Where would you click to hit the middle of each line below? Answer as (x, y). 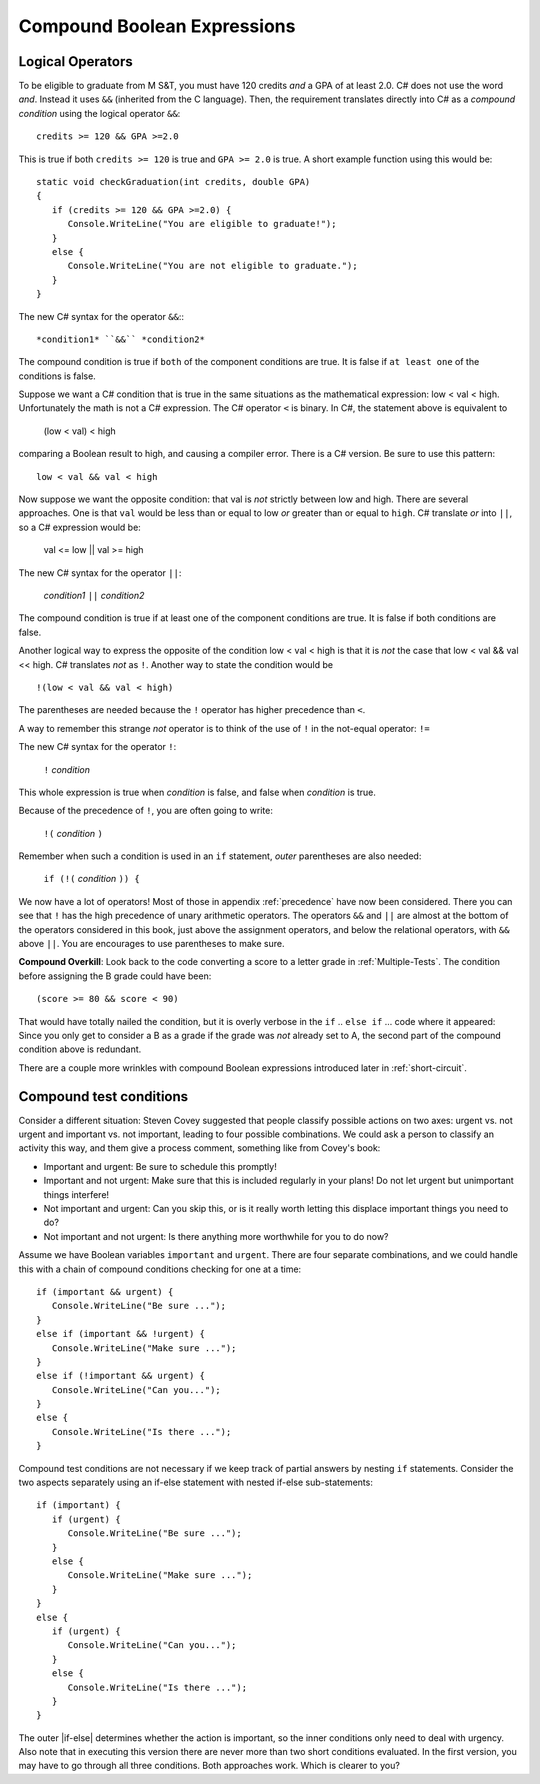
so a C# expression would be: (80, 527)
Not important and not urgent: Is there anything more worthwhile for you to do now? (216, 1236)
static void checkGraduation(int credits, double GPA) (173, 182)
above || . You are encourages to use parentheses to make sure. (151, 944)
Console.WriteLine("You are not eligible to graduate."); (213, 266)
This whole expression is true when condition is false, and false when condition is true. (197, 792)
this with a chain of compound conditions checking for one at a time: (160, 1269)
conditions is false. (57, 376)
